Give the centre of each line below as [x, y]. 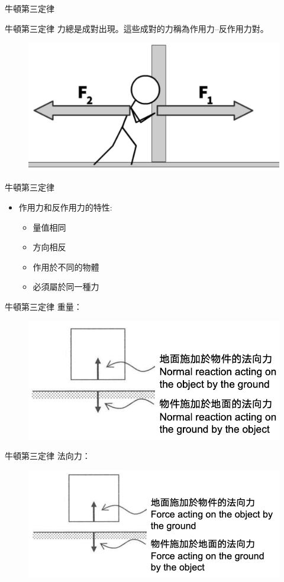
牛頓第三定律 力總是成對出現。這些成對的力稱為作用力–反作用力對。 [137, 28]
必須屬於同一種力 [66, 287]
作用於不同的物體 [66, 266]
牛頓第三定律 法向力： [48, 456]
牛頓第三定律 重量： [43, 306]
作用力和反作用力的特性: [65, 207]
